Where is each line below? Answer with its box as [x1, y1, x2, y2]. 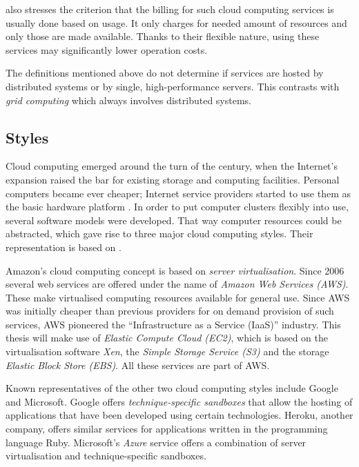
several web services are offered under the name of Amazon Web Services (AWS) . [6, 277, 349, 291]
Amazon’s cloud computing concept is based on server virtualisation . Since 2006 [6, 263, 345, 277]
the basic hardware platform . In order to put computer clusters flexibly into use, [6, 199, 349, 214]
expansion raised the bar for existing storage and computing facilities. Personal [6, 172, 340, 186]
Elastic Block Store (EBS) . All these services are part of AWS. [6, 357, 270, 372]
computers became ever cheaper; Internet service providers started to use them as [6, 186, 351, 200]
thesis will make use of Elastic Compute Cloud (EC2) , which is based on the [6, 330, 329, 345]
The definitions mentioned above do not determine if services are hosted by [6, 66, 324, 80]
